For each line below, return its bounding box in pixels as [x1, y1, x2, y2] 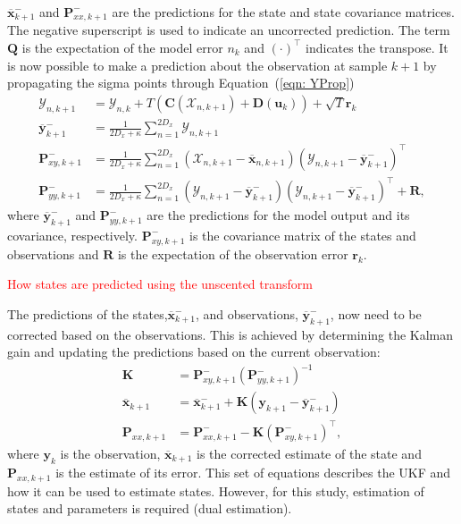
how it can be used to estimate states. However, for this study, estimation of [7, 481, 424, 500]
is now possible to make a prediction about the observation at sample [7, 55, 388, 74]
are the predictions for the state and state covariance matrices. [112, 2, 455, 21]
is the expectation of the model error [21, 38, 223, 56]
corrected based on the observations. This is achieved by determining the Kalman [7, 325, 454, 343]
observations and [7, 244, 99, 263]
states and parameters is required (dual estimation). [7, 499, 292, 518]
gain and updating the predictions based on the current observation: [7, 342, 381, 361]
